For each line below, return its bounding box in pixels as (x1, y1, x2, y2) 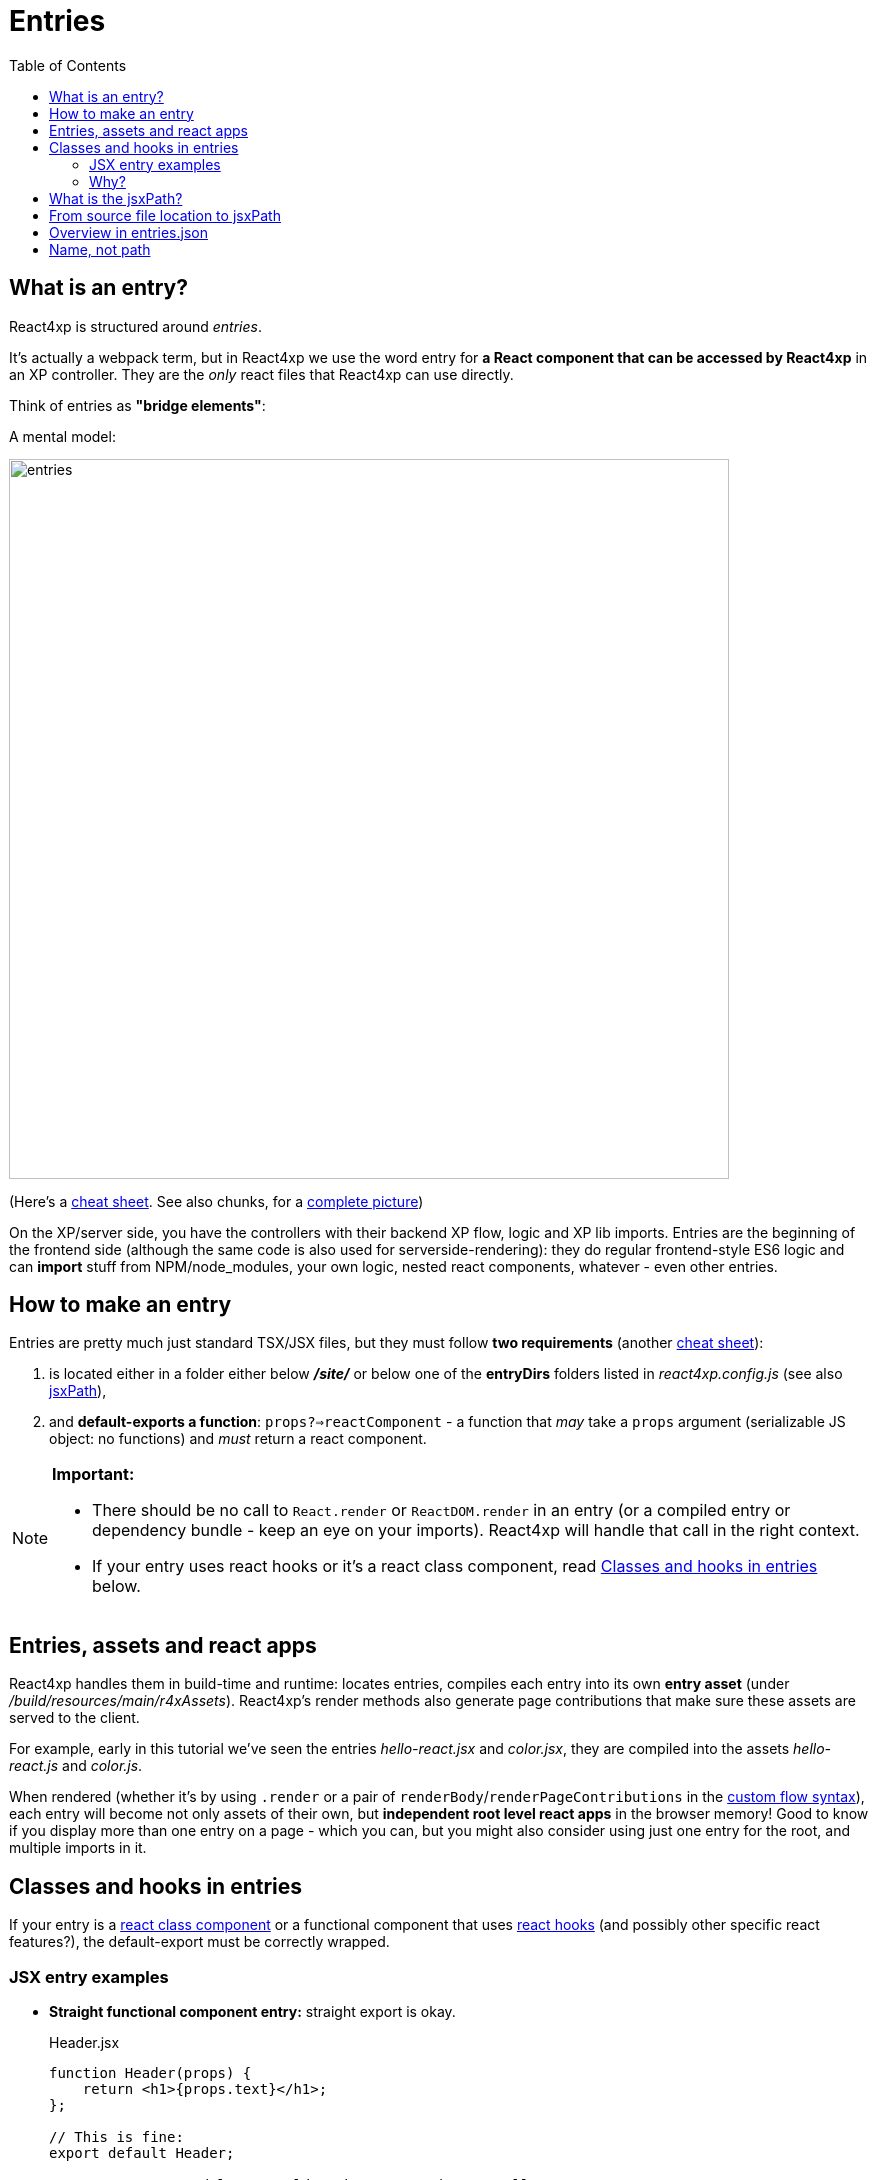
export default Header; (49, 2144, 235, 2161)
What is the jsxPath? (49, 189, 183, 207)
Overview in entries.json (49, 223, 208, 241)
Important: (52, 1464, 135, 1485)
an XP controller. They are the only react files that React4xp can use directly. (9, 365, 514, 383)
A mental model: (9, 427, 116, 445)
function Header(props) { (49, 2064, 252, 2081)
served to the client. (9, 1709, 140, 1727)
